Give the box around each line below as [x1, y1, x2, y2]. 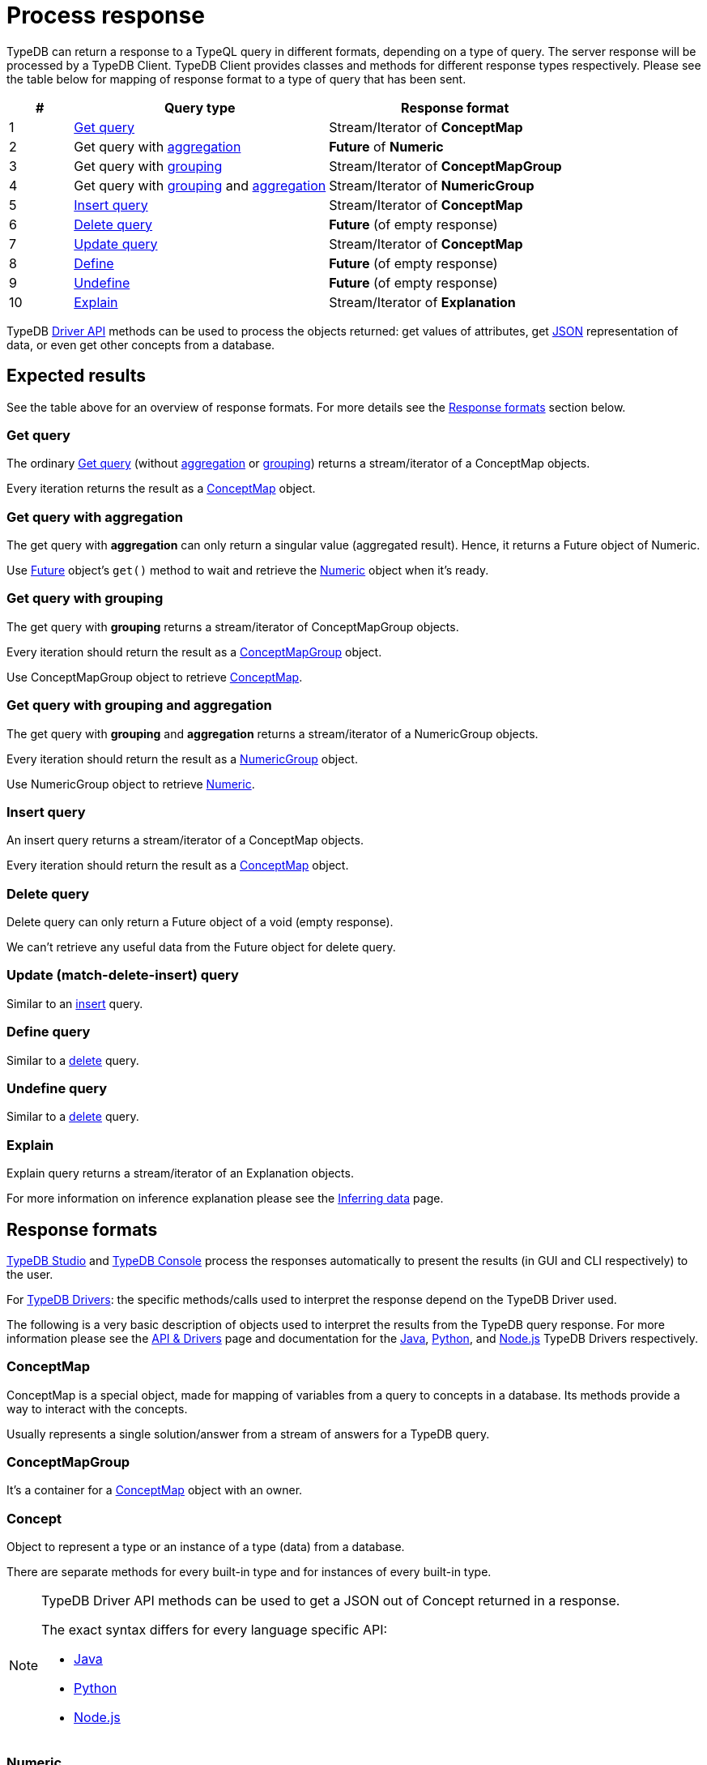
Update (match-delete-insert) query [6, 967, 239, 984]
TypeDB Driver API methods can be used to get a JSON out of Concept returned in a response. [41, 1592, 620, 1609]
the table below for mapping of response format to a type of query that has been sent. [6, 71, 466, 86]
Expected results [6, 365, 146, 387]
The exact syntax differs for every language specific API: [41, 1622, 388, 1639]
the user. [6, 1267, 53, 1281]
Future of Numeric [329, 138, 444, 155]
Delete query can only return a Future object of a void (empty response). [6, 915, 394, 930]
